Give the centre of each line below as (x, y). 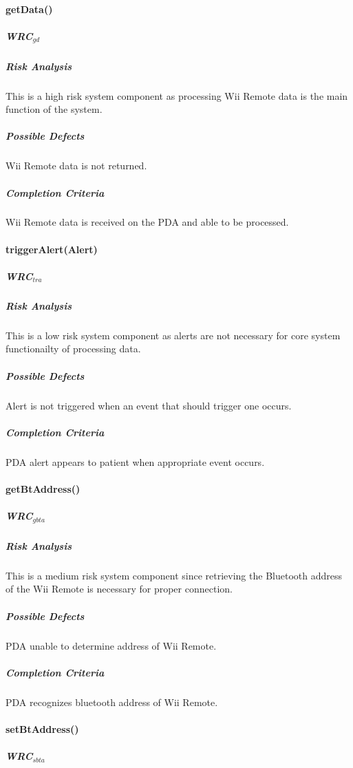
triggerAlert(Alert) (52, 249)
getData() (29, 9)
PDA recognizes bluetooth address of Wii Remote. (112, 702)
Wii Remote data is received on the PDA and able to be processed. (147, 222)
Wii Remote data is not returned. (76, 166)
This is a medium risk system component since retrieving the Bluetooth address (174, 575)
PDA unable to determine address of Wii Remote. (111, 645)
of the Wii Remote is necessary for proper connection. (119, 589)
